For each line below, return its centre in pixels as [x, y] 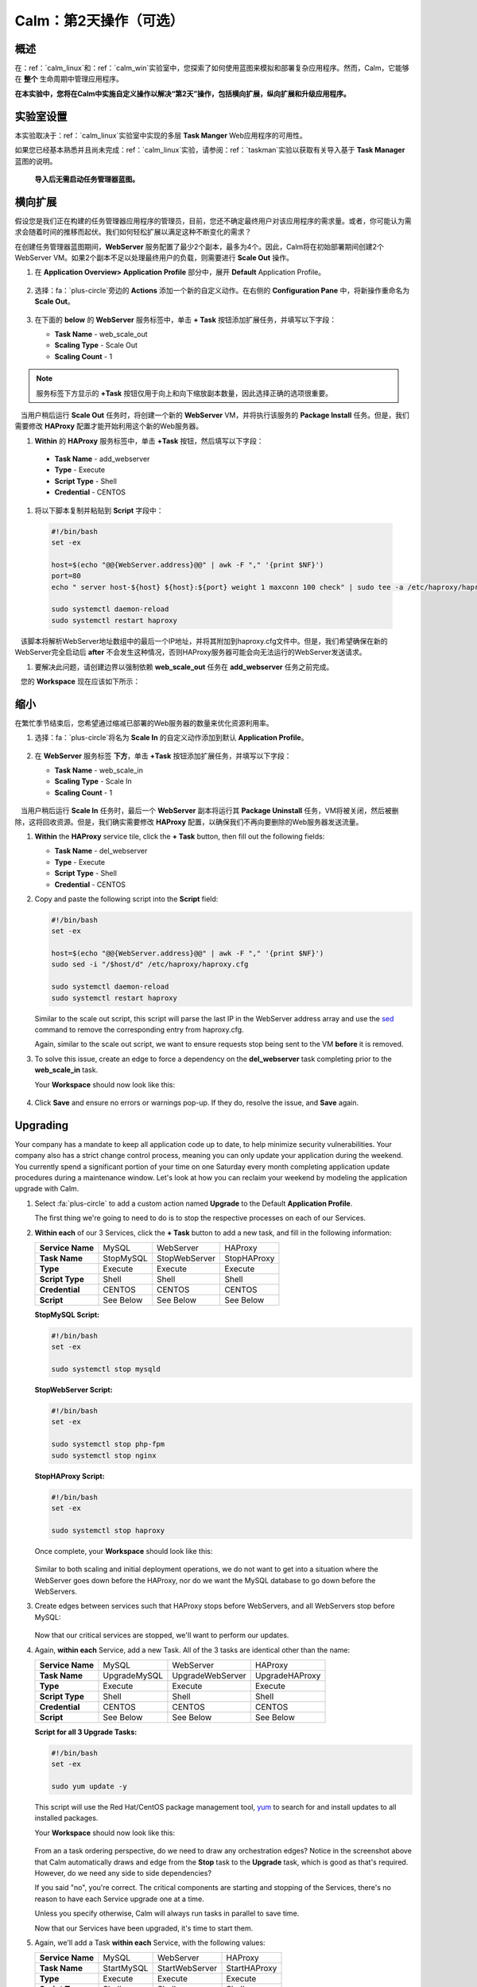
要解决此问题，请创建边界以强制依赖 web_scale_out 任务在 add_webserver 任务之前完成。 [184, 667]
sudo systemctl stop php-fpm [108, 1444]
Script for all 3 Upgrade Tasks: [86, 1732]
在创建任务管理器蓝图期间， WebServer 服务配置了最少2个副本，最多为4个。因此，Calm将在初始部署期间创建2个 [200, 246]
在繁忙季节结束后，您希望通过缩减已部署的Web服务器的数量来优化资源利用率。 [144, 722]
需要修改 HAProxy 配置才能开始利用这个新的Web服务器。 [109, 426]
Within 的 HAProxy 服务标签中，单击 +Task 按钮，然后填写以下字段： [149, 440]
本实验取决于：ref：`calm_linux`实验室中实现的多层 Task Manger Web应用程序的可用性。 [161, 135]
